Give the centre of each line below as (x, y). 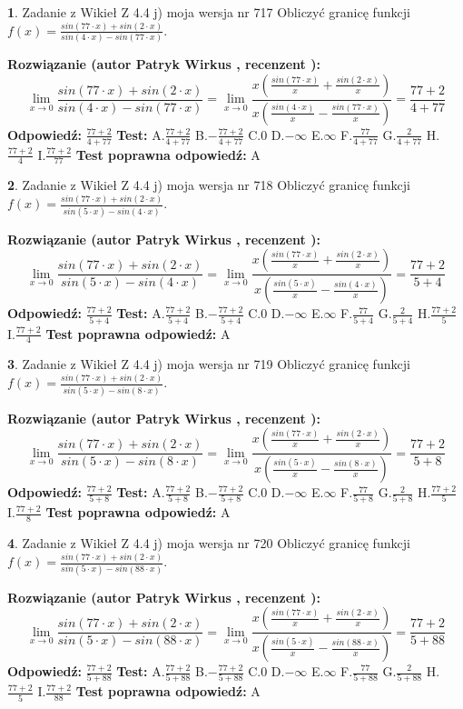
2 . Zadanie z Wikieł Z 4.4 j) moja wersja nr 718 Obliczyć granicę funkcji (209, 185)
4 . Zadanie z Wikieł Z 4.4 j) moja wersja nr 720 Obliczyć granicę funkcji (209, 543)
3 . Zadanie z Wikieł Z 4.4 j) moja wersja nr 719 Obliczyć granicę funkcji (209, 364)
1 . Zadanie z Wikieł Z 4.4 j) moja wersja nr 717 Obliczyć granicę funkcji (209, 12)
